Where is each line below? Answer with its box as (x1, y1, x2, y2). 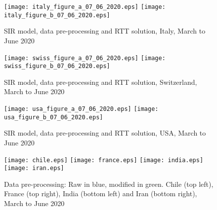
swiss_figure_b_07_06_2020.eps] (4, 63, 110, 70)
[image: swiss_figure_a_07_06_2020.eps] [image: (4, 54, 166, 62)
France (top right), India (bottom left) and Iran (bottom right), (4, 188, 197, 199)
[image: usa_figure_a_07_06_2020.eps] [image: (4, 105, 159, 112)
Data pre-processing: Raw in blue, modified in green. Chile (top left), (4, 178, 214, 189)
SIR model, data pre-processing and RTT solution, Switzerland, (4, 76, 197, 87)
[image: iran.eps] (4, 165, 64, 172)
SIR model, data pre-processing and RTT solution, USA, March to (4, 128, 206, 138)
